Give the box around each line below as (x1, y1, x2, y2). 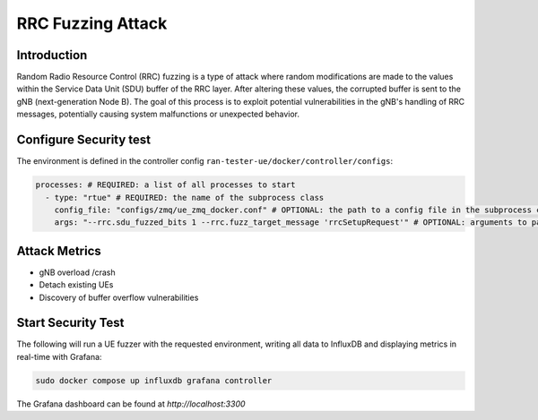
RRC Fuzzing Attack (16, 13, 168, 33)
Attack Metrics (16, 243, 102, 259)
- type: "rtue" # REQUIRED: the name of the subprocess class (45, 193, 325, 202)
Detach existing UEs (39, 279, 114, 290)
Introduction (16, 47, 88, 63)
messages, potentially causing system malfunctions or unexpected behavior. (16, 108, 300, 120)
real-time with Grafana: (16, 351, 102, 362)
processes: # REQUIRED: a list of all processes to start (35, 180, 296, 190)
